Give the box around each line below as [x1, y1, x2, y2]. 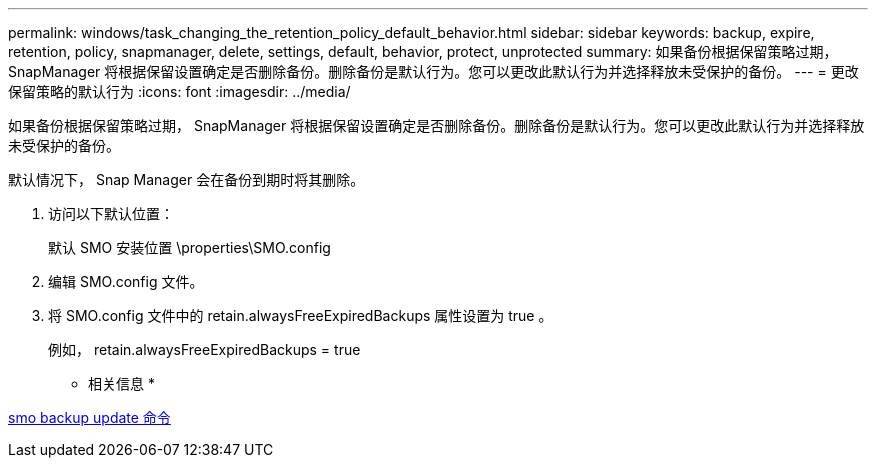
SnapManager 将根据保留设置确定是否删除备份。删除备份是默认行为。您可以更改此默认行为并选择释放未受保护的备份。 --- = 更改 [8, 63, 859, 80]
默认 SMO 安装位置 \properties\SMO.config [48, 239, 331, 256]
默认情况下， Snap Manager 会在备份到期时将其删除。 [8, 171, 365, 188]
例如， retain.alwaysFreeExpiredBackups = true [48, 341, 361, 358]
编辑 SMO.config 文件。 [48, 273, 204, 290]
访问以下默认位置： [48, 205, 174, 222]
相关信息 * [88, 375, 155, 392]
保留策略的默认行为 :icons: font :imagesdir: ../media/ [8, 83, 351, 100]
